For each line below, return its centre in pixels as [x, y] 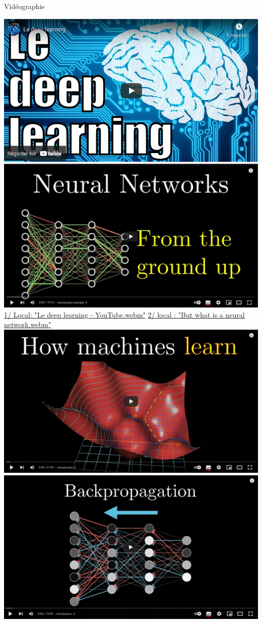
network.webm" [28, 324]
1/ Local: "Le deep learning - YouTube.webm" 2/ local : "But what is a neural [124, 314]
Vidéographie [24, 6]
